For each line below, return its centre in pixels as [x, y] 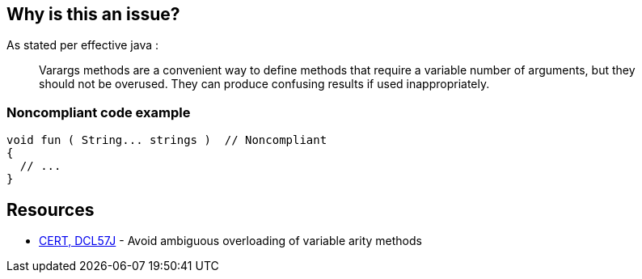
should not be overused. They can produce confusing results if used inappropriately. [264, 84]
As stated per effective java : [83, 45]
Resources [51, 209]
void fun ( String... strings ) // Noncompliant [167, 140]
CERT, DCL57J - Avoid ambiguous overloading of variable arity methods [230, 241]
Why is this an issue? [93, 14]
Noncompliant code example [99, 112]
